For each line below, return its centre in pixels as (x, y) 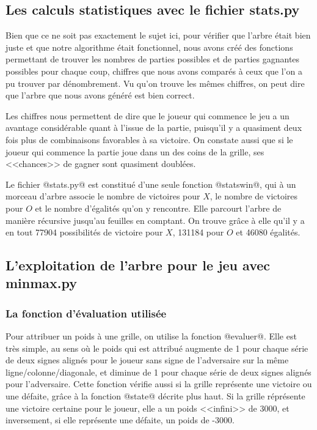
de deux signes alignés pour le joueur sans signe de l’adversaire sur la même (147, 360)
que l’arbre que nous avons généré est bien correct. (100, 95)
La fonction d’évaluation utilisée (86, 313)
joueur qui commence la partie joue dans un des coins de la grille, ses (135, 151)
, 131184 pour (198, 232)
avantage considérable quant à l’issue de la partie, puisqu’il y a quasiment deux (154, 128)
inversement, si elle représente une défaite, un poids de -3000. (120, 420)
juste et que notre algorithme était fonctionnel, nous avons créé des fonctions (149, 47)
